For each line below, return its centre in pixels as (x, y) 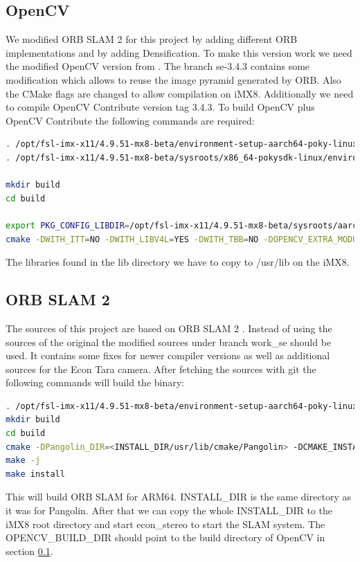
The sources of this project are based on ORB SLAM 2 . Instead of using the (169, 328)
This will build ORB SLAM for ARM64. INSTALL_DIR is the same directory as (178, 497)
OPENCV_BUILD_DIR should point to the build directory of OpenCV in (165, 537)
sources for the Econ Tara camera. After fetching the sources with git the (161, 369)
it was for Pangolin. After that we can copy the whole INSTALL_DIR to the (169, 510)
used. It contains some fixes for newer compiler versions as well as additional (168, 355)
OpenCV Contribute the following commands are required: (130, 120)
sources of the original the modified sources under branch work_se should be (169, 342)
